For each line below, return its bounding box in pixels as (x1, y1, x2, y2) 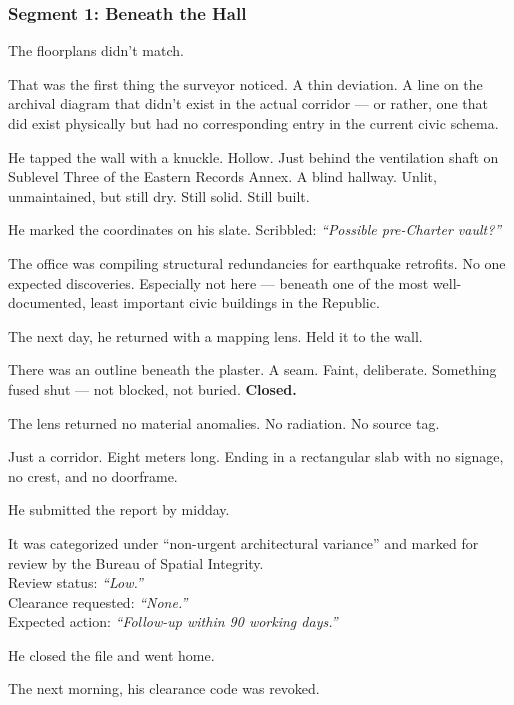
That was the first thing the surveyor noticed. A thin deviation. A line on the (8, 73, 483, 94)
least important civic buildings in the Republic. (90, 292, 380, 313)
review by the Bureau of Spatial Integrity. (8, 552, 264, 573)
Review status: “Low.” (8, 572, 143, 593)
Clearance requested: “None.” (8, 591, 188, 612)
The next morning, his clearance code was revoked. (8, 678, 320, 699)
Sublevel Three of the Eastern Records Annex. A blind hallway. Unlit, (8, 166, 437, 187)
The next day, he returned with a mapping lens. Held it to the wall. (8, 325, 423, 346)
